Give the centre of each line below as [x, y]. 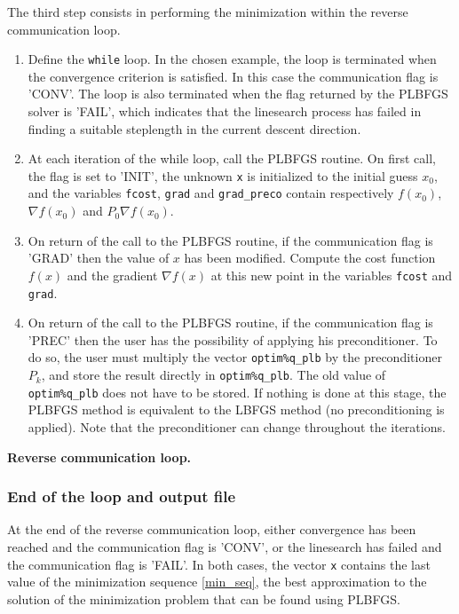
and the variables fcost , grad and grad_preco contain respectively [211, 193]
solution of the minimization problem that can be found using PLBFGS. [204, 598]
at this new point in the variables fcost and [332, 275]
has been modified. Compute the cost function [310, 258]
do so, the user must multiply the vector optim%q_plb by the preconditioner [235, 357]
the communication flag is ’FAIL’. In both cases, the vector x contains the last [219, 564]
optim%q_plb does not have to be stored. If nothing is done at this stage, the [237, 392]
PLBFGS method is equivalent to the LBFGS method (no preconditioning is [236, 409]
